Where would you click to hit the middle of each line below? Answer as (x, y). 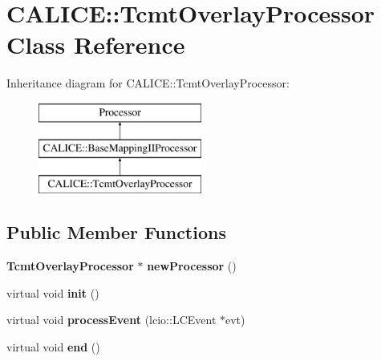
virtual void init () (53, 292)
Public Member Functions (116, 232)
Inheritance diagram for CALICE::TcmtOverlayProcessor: (148, 83)
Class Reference (96, 45)
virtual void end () (53, 346)
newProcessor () (192, 266)
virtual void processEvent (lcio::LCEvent (111, 320)
